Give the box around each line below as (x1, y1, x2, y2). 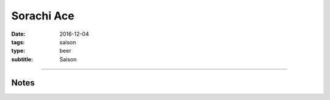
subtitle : (11, 55, 34, 63)
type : (11, 47, 26, 55)
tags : (11, 38, 25, 45)
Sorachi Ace (11, 9, 75, 22)
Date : (11, 30, 26, 38)
